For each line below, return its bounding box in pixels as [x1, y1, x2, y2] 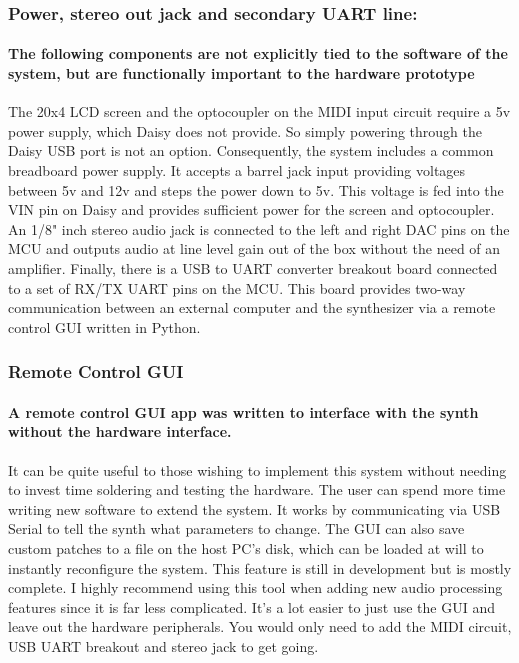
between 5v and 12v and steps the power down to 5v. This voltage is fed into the [8, 179, 504, 200]
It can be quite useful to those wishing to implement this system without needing [8, 459, 507, 480]
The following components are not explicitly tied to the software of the [8, 43, 508, 64]
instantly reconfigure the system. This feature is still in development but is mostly [8, 557, 512, 578]
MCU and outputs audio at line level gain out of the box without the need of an [8, 238, 501, 259]
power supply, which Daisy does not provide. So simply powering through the [8, 120, 482, 141]
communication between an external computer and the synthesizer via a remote [8, 297, 496, 318]
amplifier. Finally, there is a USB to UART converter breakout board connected [8, 257, 498, 278]
